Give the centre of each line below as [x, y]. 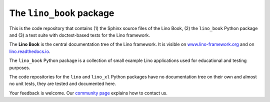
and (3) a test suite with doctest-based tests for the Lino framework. [79, 35]
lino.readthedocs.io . [30, 51]
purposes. [20, 67]
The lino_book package [62, 13]
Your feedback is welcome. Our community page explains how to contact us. [88, 93]
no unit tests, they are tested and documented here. [62, 84]
